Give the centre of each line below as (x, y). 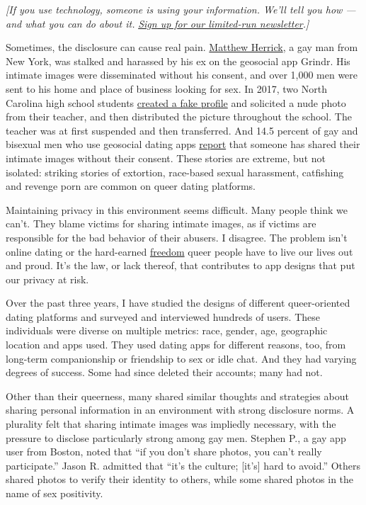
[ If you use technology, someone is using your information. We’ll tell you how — (181, 9)
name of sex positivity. (55, 493)
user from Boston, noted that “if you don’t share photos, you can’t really (164, 452)
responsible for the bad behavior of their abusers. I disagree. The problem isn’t (177, 237)
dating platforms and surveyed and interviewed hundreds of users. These (163, 316)
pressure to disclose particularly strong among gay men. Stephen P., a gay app (176, 437)
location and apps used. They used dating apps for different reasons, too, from (176, 345)
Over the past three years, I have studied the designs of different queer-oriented (178, 303)
